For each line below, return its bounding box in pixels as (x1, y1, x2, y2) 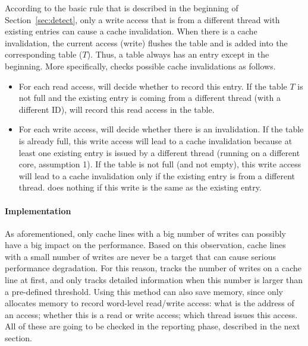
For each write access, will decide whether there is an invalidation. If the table (18, 123, 304, 135)
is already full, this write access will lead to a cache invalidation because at (18, 134, 293, 147)
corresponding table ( (5, 48, 83, 61)
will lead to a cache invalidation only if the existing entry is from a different (18, 169, 296, 182)
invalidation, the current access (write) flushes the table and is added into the (5, 36, 288, 49)
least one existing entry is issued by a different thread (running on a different (18, 146, 300, 158)
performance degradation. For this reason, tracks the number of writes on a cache (5, 262, 301, 274)
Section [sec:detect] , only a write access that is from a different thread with (5, 13, 280, 26)
